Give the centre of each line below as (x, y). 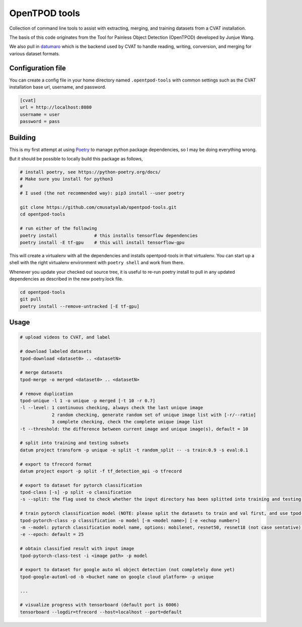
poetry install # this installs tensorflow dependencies (109, 236)
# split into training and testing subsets (74, 443)
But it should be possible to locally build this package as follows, (76, 159)
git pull (31, 299)
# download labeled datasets (56, 351)
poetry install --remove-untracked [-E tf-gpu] (80, 306)
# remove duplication (47, 394)
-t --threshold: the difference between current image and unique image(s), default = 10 (134, 429)
